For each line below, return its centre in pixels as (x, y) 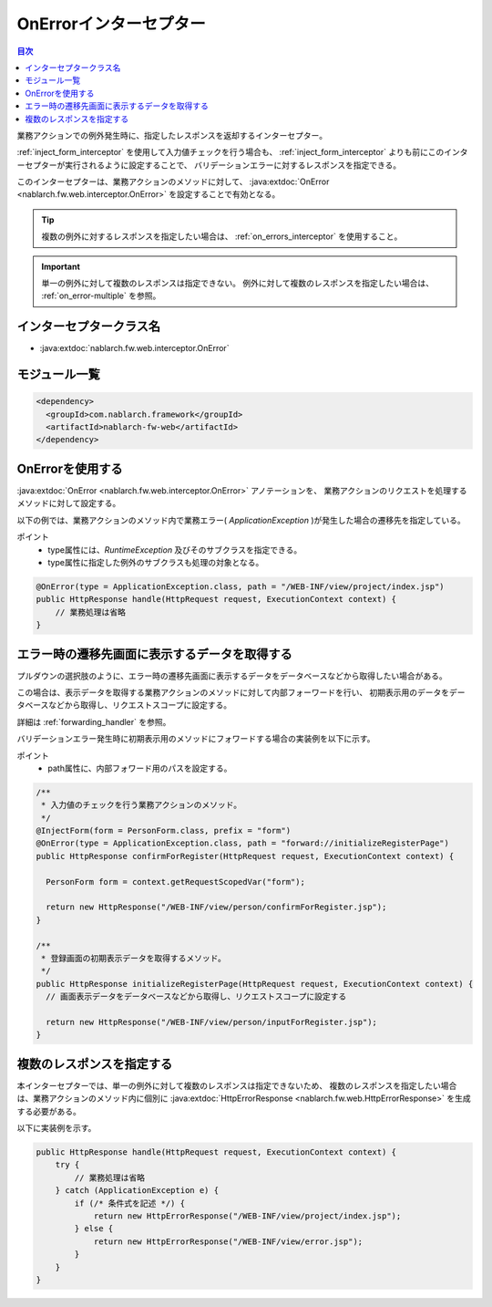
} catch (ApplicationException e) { (137, 1191)
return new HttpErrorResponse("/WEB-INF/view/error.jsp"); (228, 1241)
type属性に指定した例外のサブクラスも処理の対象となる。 (156, 562)
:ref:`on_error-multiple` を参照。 (101, 296)
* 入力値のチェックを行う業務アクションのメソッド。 (141, 805)
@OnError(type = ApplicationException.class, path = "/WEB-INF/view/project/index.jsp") (241, 586)
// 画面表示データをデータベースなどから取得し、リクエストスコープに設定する (196, 997)
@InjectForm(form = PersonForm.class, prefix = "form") (164, 831)
